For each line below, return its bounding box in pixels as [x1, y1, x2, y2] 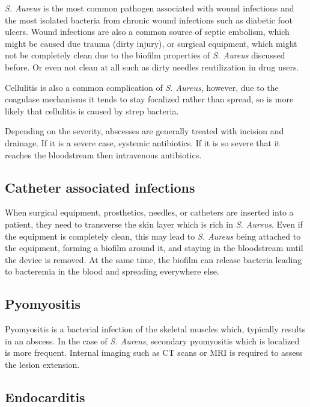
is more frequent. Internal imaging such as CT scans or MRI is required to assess [5, 346, 303, 359]
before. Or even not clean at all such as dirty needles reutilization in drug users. [5, 60, 299, 73]
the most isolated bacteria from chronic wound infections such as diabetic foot [5, 13, 293, 26]
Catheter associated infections [5, 178, 195, 196]
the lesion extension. [5, 358, 80, 370]
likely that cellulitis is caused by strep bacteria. [5, 104, 179, 117]
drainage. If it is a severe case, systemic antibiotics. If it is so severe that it [5, 136, 281, 149]
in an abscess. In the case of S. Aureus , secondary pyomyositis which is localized [5, 334, 300, 347]
